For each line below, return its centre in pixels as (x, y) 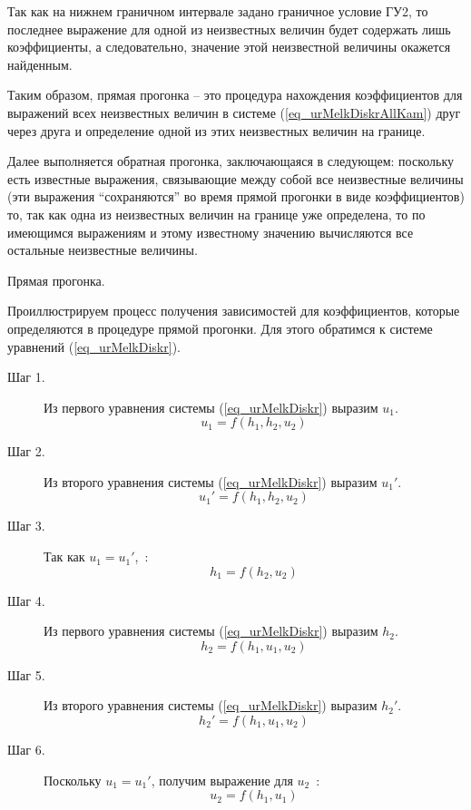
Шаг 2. (26, 451)
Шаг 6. (26, 750)
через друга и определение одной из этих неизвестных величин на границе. (216, 130)
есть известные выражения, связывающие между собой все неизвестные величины (235, 178)
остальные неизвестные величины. (103, 250)
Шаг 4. (26, 600)
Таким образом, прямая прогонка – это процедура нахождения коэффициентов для (235, 95)
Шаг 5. (26, 674)
